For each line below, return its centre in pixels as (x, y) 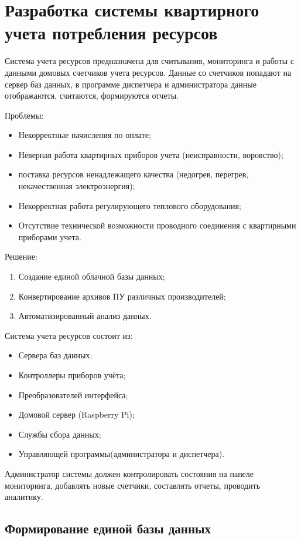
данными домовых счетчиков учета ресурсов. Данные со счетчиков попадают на (148, 72)
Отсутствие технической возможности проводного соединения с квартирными (157, 225)
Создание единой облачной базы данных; (92, 276)
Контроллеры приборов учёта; (72, 375)
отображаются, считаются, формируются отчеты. (92, 95)
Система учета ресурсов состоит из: (69, 335)
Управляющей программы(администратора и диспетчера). (122, 454)
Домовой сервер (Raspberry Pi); (76, 414)
